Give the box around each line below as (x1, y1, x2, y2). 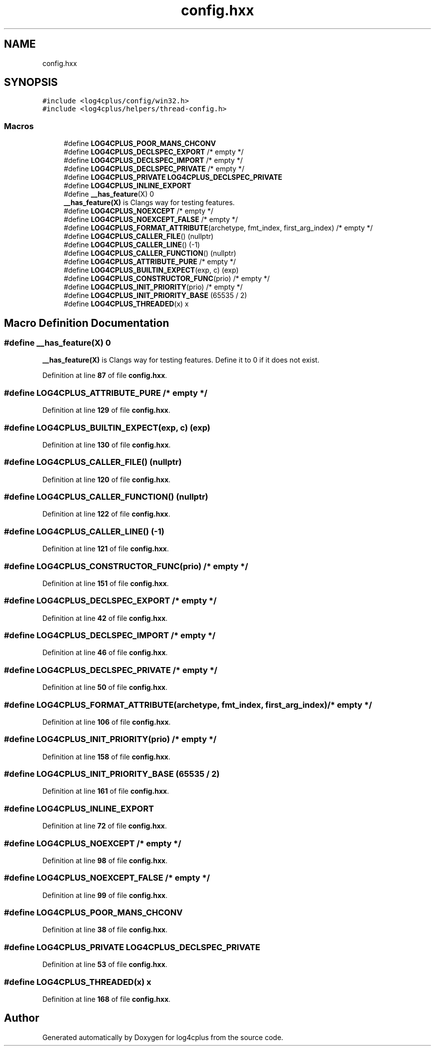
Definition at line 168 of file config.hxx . (42, 994, 171, 1003)
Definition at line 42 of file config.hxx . (42, 613, 168, 622)
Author (4, 1012, 39, 1025)
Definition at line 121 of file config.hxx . (42, 544, 169, 553)
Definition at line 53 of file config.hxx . (42, 960, 167, 969)
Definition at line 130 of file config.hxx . (42, 440, 171, 449)
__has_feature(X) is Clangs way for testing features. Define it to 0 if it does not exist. (42, 356, 320, 365)
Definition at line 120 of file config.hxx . (42, 475, 171, 484)
